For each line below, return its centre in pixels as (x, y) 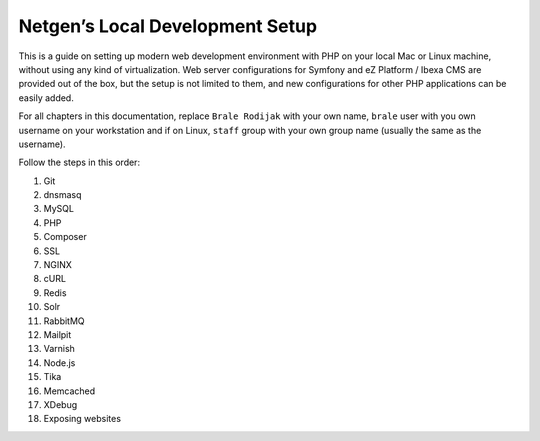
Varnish (59, 349)
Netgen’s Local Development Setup (168, 26)
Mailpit (57, 334)
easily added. (46, 97)
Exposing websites (82, 419)
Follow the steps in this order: (79, 162)
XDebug (60, 404)
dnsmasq (62, 195)
